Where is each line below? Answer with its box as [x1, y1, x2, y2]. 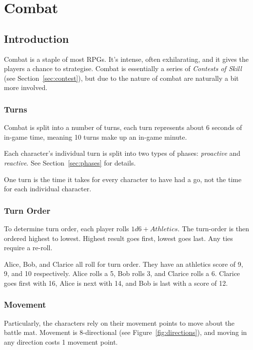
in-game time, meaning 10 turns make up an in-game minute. [4, 131, 187, 142]
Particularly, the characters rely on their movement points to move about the [4, 317, 235, 328]
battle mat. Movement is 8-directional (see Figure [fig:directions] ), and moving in [4, 327, 247, 337]
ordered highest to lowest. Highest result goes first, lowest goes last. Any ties [4, 233, 233, 243]
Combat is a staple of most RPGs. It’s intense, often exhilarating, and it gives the [4, 54, 249, 64]
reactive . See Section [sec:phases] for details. [4, 157, 136, 167]
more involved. [4, 82, 48, 92]
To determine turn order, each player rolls [4, 223, 129, 233]
